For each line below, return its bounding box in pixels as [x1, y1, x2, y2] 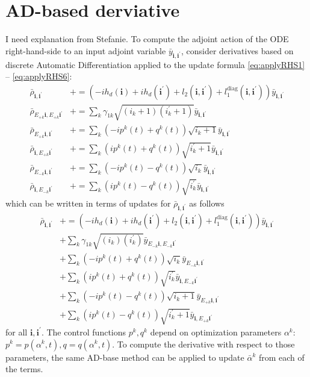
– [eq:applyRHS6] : [5, 70, 72, 83]
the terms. [5, 363, 43, 375]
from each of [258, 351, 305, 363]
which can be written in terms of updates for [5, 196, 171, 209]
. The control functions [41, 325, 126, 338]
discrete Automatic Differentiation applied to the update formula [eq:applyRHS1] [5, 58, 305, 70]
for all [5, 325, 28, 338]
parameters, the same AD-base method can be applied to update [5, 351, 244, 363]
